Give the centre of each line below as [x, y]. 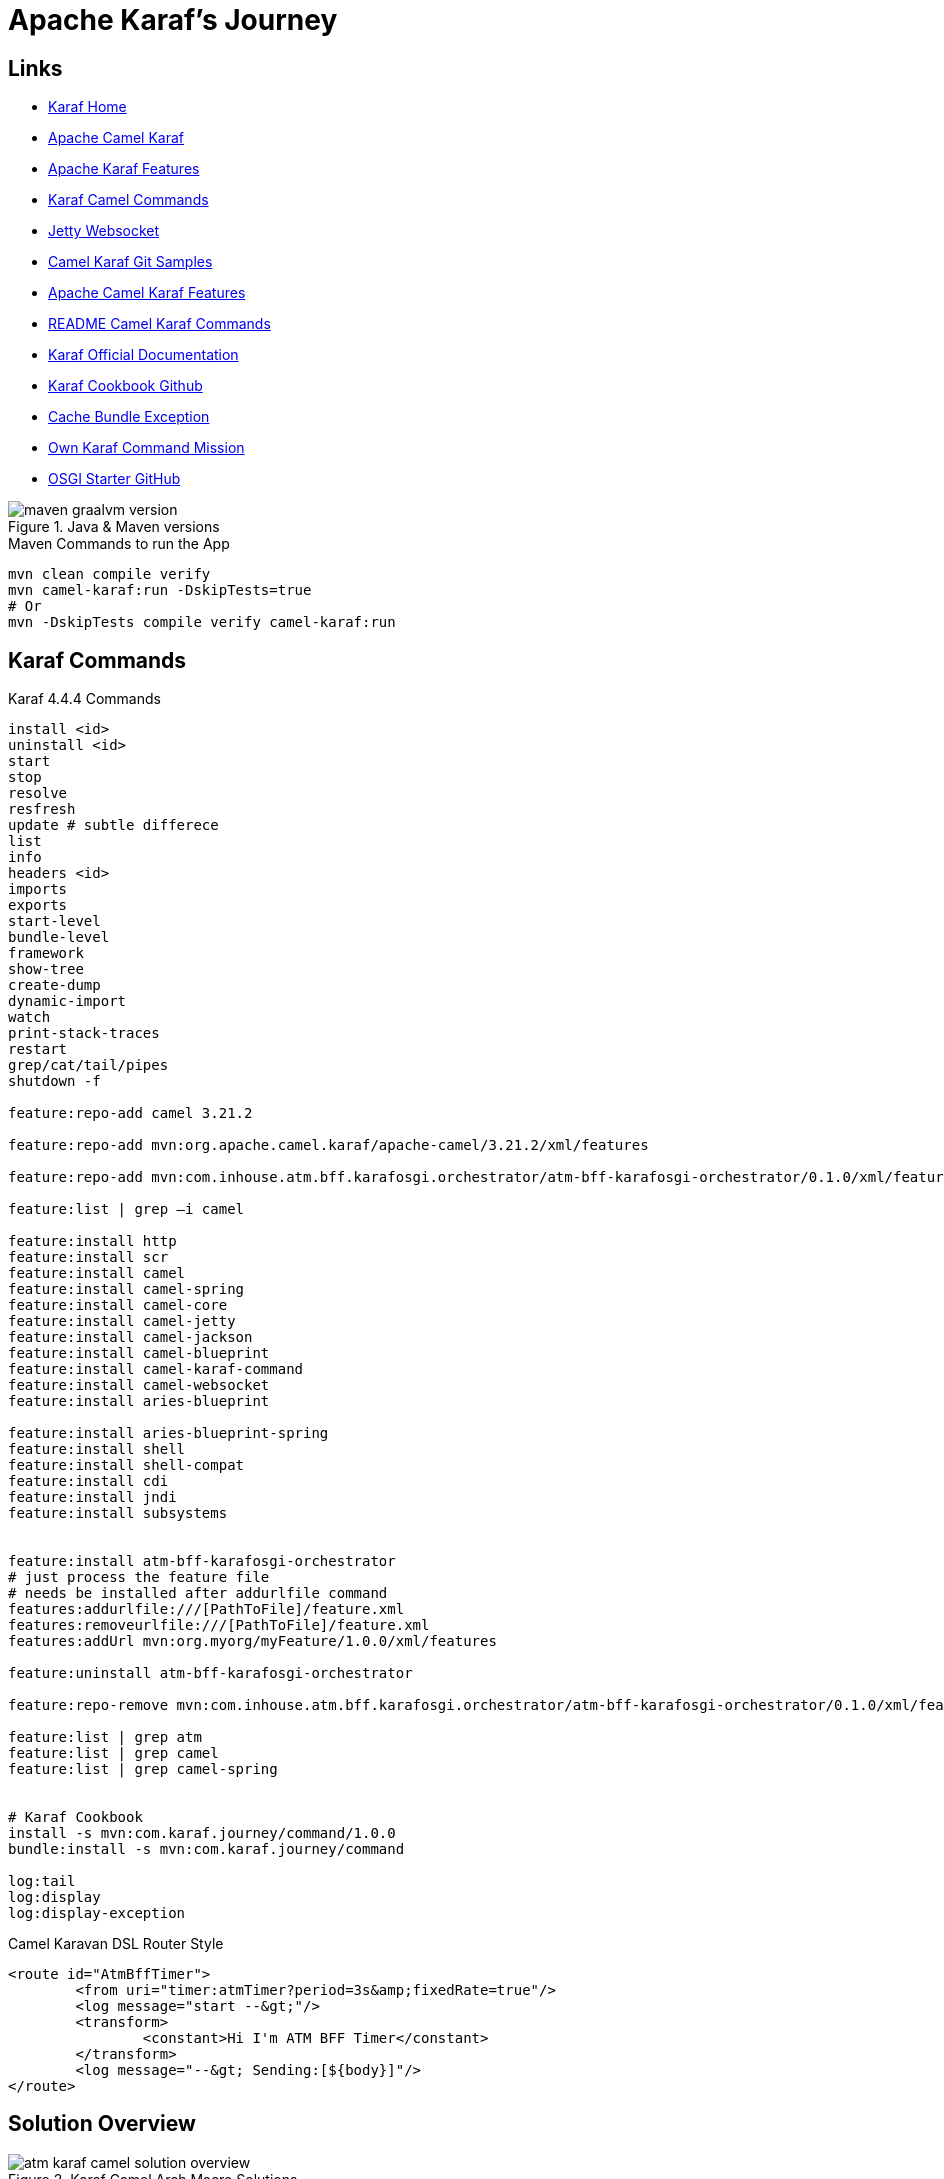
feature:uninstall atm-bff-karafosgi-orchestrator [210, 1673]
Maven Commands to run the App [119, 544]
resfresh [42, 809]
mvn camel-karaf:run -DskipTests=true [160, 590]
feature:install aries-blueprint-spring [168, 1433]
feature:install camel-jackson [130, 1337]
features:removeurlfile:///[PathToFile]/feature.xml [219, 1625]
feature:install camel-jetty [122, 1321]
